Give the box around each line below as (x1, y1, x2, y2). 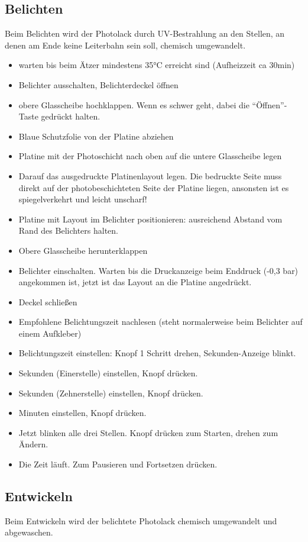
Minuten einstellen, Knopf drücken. (18, 406, 147, 419)
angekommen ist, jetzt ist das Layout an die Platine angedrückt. (18, 276, 252, 288)
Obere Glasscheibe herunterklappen (18, 244, 148, 256)
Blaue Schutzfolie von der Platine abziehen (18, 130, 174, 142)
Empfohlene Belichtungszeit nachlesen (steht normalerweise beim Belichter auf (18, 315, 303, 328)
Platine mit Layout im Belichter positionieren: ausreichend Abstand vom (18, 212, 283, 225)
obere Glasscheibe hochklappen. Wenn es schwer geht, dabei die (18, 98, 249, 111)
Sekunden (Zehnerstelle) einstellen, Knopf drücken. (18, 386, 203, 399)
